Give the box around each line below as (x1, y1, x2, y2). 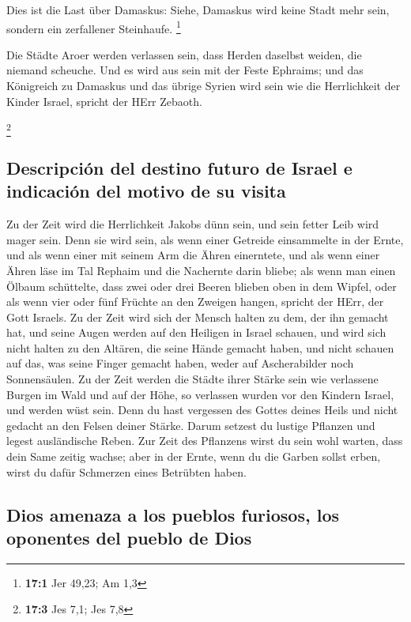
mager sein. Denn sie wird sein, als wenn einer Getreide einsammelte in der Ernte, (6, 231, 404, 247)
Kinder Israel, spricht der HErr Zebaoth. (6, 92, 202, 109)
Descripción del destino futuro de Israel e (6, 155, 353, 179)
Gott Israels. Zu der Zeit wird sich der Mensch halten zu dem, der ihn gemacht (6, 308, 389, 325)
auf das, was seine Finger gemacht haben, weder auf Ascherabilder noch (6, 355, 354, 371)
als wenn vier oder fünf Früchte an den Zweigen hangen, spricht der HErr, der (6, 293, 384, 310)
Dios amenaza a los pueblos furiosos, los (6, 502, 339, 526)
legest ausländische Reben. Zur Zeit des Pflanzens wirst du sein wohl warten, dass (6, 432, 403, 449)
